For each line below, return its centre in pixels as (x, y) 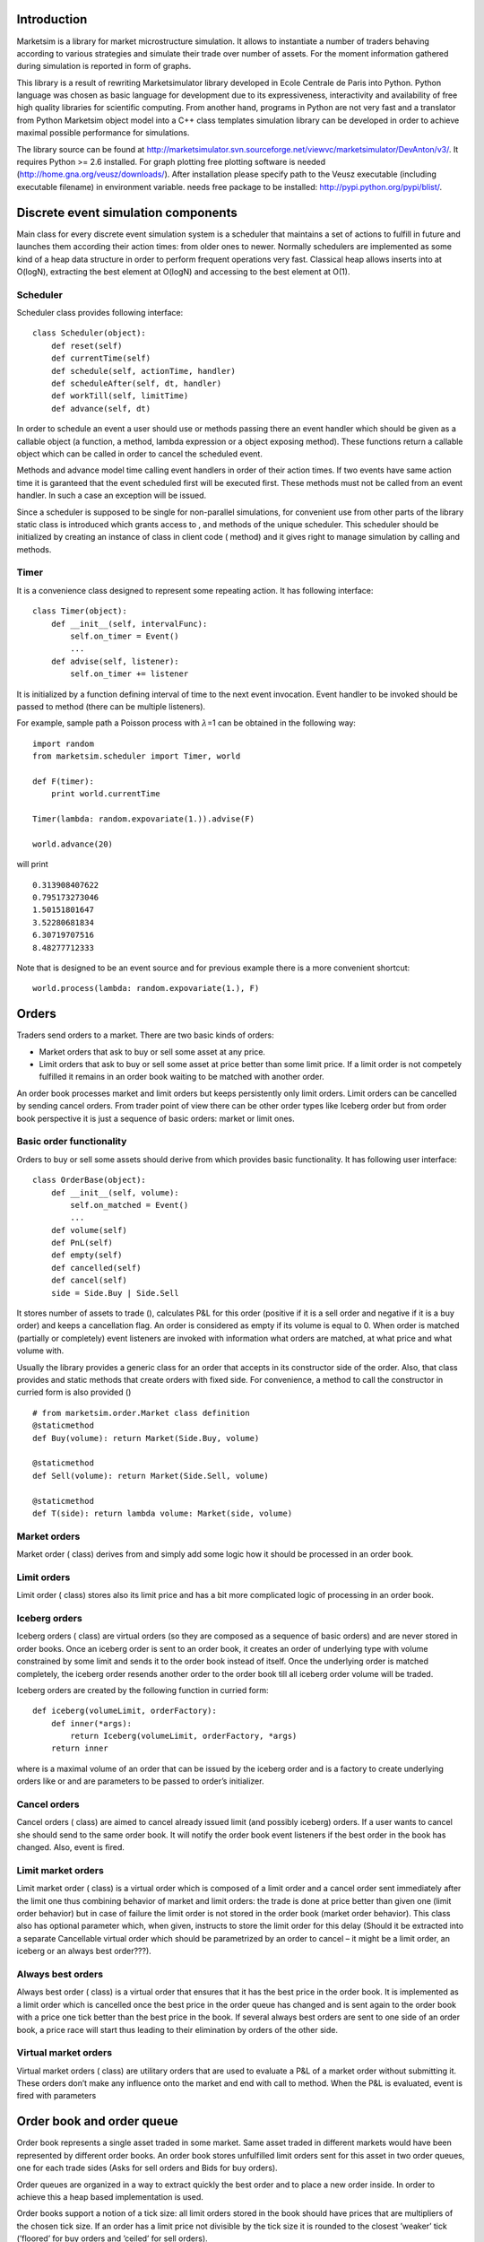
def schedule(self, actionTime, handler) (143, 371)
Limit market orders (60, 1870)
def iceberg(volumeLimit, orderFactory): (125, 1711)
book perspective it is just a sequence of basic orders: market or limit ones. (156, 1118)
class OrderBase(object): (90, 1180)
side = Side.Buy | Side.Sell (115, 1293)
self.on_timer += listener (130, 674)
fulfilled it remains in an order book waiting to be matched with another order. (181, 1077)
